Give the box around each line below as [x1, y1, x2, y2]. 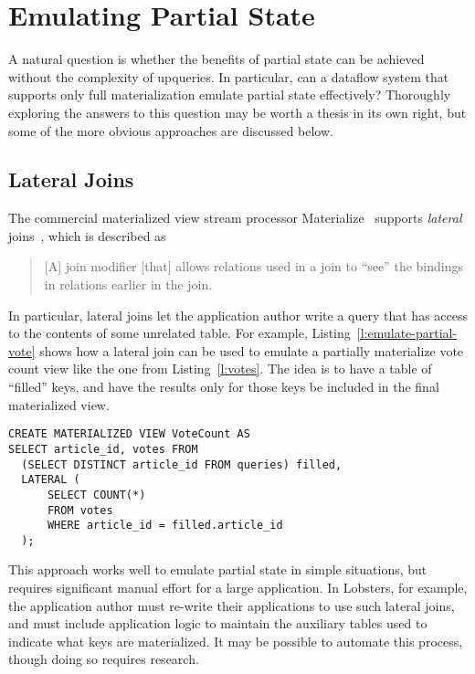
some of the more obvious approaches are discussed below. [8, 121, 333, 140]
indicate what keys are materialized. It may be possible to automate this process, [8, 631, 463, 650]
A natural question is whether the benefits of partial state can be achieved [8, 49, 425, 68]
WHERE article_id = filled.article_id [47, 519, 283, 532]
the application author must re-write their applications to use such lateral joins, [8, 595, 455, 615]
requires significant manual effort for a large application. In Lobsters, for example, [8, 578, 468, 597]
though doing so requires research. [8, 649, 199, 669]
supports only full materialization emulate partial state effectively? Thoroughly [8, 85, 451, 104]
